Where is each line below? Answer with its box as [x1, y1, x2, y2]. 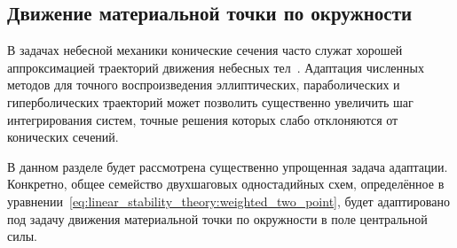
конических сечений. [7, 128, 119, 146]
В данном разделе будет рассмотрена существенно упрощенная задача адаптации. [7, 157, 448, 175]
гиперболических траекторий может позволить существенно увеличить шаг [7, 92, 414, 111]
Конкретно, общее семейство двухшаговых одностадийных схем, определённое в [7, 174, 445, 193]
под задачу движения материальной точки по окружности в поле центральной [7, 209, 428, 228]
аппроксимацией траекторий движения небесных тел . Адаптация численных [7, 58, 424, 76]
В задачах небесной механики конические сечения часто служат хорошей [7, 41, 403, 59]
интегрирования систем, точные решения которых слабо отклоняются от [7, 110, 398, 128]
